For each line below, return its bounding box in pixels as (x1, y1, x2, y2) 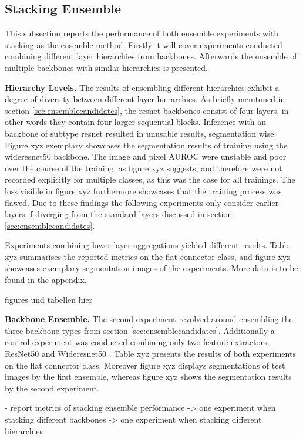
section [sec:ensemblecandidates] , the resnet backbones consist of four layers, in (5, 104, 289, 116)
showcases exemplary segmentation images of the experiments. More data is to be (5, 262, 298, 274)
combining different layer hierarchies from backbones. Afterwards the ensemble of (5, 50, 297, 62)
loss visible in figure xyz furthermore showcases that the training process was (5, 184, 282, 197)
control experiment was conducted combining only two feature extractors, (5, 336, 270, 348)
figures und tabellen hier (5, 293, 93, 305)
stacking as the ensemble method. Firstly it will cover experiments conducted (5, 38, 282, 50)
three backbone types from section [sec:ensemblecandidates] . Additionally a (5, 324, 275, 336)
